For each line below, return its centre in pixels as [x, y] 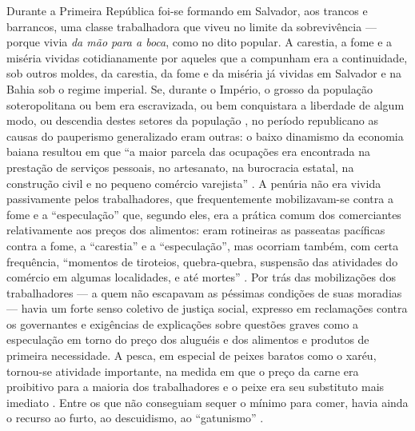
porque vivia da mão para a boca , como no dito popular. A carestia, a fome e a [200, 42]
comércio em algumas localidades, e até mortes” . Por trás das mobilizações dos [201, 277]
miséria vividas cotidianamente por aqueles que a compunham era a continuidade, [207, 57]
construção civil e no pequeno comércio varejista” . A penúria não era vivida [194, 183]
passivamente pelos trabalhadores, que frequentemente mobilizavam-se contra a [200, 199]
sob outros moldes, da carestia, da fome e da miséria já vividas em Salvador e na [204, 73]
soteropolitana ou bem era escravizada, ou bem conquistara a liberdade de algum [206, 104]
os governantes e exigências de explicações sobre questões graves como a [183, 323]
